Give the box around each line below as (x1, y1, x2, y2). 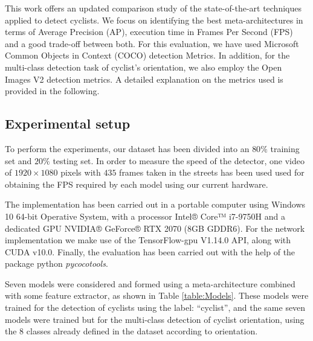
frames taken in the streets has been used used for (119, 166, 305, 179)
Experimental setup (5, 114, 131, 133)
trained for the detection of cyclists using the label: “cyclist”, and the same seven (5, 301, 306, 314)
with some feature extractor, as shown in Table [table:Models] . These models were (5, 289, 309, 302)
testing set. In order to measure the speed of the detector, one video (53, 154, 305, 167)
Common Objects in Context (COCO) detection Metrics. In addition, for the (5, 49, 290, 62)
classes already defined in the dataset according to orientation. (26, 325, 258, 337)
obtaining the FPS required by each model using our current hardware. (5, 177, 268, 190)
